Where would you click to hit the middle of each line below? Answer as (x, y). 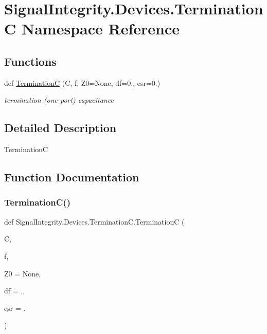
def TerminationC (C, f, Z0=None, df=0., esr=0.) (82, 82)
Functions (30, 61)
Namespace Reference (100, 29)
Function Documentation (72, 177)
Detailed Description (60, 128)
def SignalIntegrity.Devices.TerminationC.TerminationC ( (94, 221)
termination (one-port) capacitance (59, 100)
